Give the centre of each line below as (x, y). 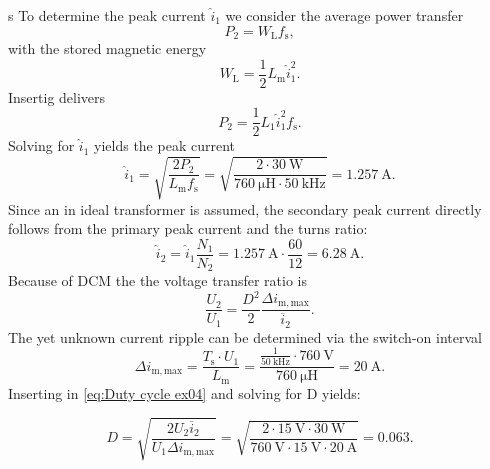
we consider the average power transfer (344, 15)
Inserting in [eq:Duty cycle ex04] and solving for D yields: (184, 392)
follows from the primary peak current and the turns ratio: (188, 228)
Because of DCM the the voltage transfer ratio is (157, 280)
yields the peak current (164, 145)
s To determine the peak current (107, 15)
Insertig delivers (57, 96)
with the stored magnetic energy (107, 48)
